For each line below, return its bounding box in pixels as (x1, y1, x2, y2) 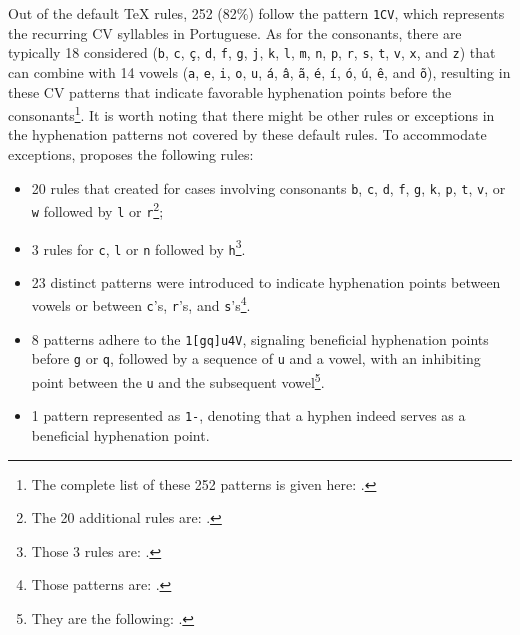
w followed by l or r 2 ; (31, 198, 164, 221)
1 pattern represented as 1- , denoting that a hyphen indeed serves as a (31, 405, 466, 426)
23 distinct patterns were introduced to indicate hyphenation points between (31, 271, 501, 292)
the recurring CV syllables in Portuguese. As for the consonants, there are (8, 22, 462, 43)
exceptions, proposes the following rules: (8, 144, 254, 164)
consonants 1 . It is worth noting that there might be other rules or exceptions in (8, 102, 495, 125)
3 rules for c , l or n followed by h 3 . (31, 235, 246, 259)
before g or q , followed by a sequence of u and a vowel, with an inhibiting (31, 348, 481, 369)
